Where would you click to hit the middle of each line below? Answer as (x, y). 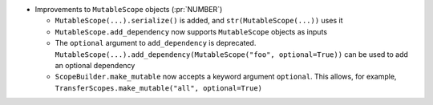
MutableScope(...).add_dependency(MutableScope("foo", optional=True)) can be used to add (232, 54)
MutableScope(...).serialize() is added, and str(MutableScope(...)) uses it (199, 21)
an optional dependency (95, 65)
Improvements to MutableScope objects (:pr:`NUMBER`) (129, 9)
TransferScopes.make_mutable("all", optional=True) (159, 88)
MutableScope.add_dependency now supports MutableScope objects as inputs (191, 31)
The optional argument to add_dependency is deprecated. (156, 43)
